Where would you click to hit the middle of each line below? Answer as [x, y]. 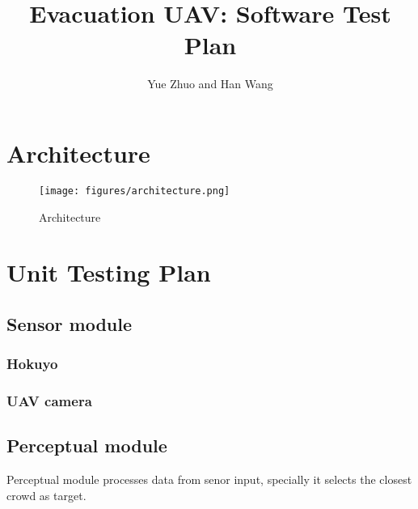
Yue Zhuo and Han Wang [210, 84]
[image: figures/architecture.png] [135, 191]
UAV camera [49, 401]
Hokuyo [32, 364]
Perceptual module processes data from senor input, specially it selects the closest [209, 479]
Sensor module [69, 323]
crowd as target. [46, 495]
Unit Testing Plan [109, 272]
